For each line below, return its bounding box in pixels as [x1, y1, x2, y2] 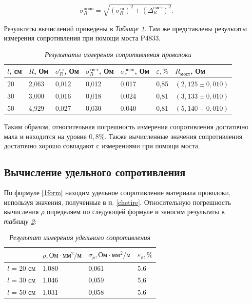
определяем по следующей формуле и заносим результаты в [46, 206, 225, 217]
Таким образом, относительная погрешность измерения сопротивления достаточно [4, 121, 249, 131]
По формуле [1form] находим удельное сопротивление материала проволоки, [4, 187, 231, 197]
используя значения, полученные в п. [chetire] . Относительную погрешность [4, 197, 231, 207]
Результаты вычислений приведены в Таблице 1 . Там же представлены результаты [4, 23, 247, 33]
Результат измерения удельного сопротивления [9, 232, 151, 242]
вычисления [4, 206, 39, 217]
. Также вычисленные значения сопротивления [104, 131, 242, 141]
